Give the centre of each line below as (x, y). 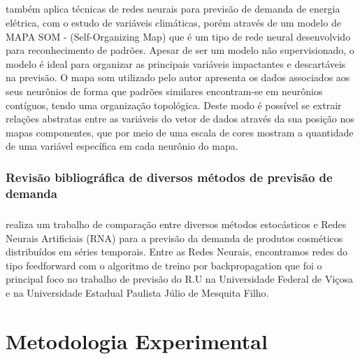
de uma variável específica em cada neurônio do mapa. (122, 146)
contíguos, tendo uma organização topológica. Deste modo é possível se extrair (174, 105)
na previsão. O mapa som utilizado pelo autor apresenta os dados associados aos (178, 77)
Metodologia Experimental (137, 340)
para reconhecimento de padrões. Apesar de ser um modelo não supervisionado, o (180, 50)
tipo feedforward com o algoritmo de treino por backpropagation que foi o (164, 265)
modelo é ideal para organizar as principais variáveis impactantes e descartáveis (176, 63)
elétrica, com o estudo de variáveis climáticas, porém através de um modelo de (173, 22)
